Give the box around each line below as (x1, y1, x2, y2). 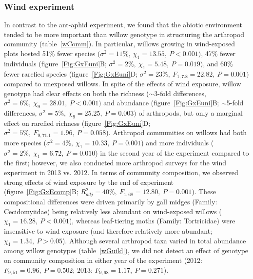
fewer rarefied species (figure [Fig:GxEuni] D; (4, 68, 138, 79)
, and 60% (203, 58, 233, 68)
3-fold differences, (154, 88, 206, 98)
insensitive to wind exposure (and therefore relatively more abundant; (4, 225, 213, 236)
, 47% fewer (201, 48, 235, 58)
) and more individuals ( (141, 137, 214, 147)
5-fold (226, 98, 244, 108)
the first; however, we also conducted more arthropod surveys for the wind (4, 158, 226, 168)
